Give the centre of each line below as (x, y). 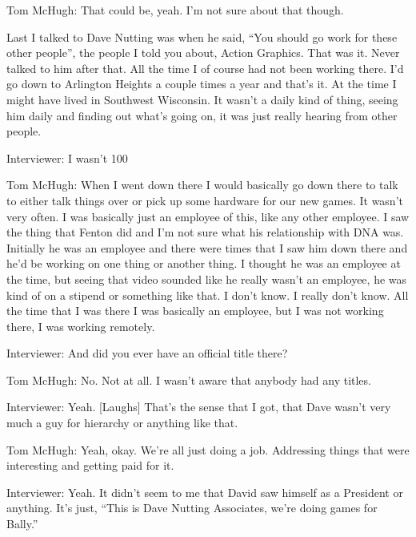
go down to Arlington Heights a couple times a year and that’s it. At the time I (202, 84)
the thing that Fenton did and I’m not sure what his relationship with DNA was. (205, 232)
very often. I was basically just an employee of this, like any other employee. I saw (208, 216)
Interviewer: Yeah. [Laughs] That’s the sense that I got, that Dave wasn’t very (199, 407)
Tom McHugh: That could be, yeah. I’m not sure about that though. (175, 10)
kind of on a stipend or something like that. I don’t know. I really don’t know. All (208, 295)
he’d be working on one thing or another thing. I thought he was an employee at (204, 263)
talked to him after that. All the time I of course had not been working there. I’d (205, 68)
